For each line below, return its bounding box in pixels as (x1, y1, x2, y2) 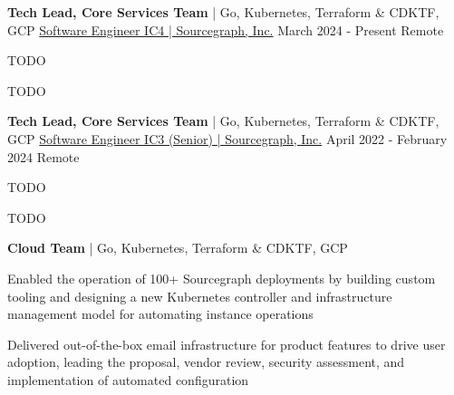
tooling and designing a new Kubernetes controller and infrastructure (7, 286, 392, 305)
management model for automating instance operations (7, 304, 314, 323)
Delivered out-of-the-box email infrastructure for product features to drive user (7, 334, 446, 353)
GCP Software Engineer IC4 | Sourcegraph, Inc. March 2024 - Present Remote (7, 20, 444, 39)
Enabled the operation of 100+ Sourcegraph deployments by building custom (7, 268, 436, 287)
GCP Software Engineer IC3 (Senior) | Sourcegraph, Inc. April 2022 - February (7, 129, 448, 148)
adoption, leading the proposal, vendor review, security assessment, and (7, 352, 405, 371)
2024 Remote (7, 147, 80, 166)
